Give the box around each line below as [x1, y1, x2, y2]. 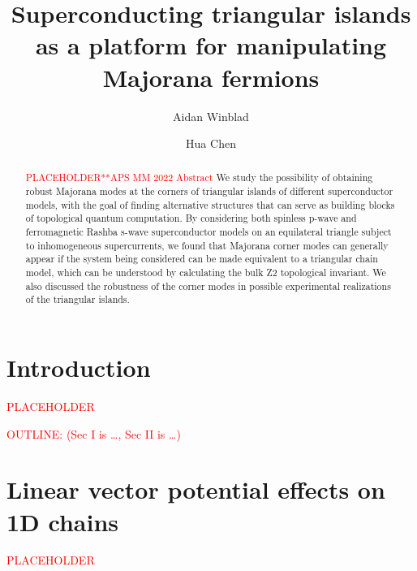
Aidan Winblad [173, 107, 249, 124]
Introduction [6, 351, 151, 384]
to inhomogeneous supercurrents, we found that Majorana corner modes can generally [25, 238, 389, 252]
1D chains [6, 504, 119, 538]
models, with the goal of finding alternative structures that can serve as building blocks [25, 197, 395, 211]
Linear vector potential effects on [6, 473, 385, 506]
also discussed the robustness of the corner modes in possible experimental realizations [25, 279, 391, 292]
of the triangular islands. [25, 292, 130, 306]
